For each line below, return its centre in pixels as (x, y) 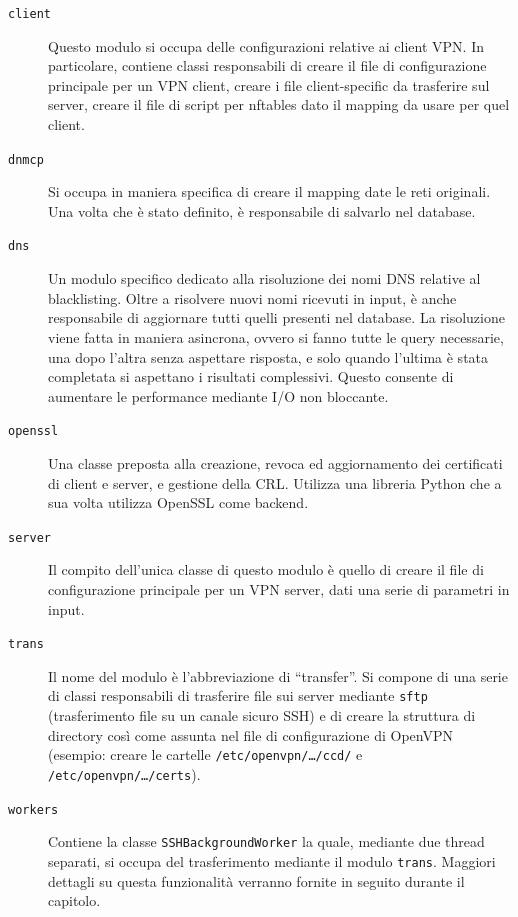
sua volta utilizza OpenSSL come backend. (178, 502)
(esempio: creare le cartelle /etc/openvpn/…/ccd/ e (205, 754)
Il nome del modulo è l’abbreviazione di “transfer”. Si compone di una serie (278, 675)
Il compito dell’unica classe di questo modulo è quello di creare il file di (266, 569)
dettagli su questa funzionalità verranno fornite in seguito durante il (256, 880)
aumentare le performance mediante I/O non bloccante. (218, 395)
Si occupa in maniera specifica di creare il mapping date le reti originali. (269, 191)
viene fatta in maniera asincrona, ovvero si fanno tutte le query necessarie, (276, 336)
